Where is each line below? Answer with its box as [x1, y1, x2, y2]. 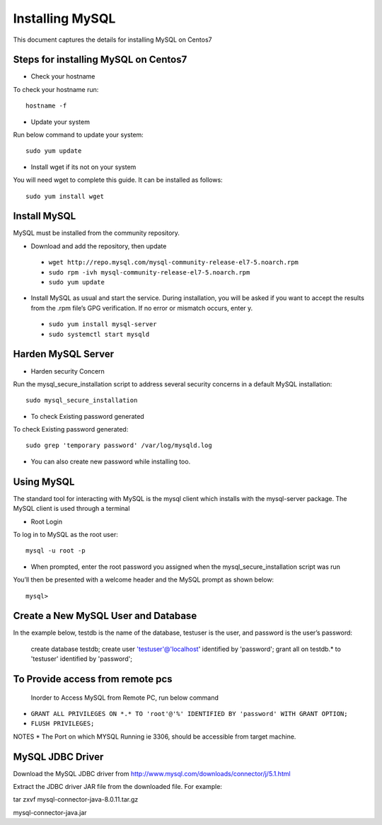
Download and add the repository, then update [30, 241, 167, 250]
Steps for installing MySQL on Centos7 [13, 54, 187, 66]
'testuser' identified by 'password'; [30, 654, 132, 663]
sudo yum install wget [25, 192, 105, 200]
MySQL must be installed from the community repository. [13, 229, 180, 237]
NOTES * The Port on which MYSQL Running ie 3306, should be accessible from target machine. [13, 732, 296, 741]
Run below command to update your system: [13, 131, 144, 139]
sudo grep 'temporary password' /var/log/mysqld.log [25, 442, 212, 449]
